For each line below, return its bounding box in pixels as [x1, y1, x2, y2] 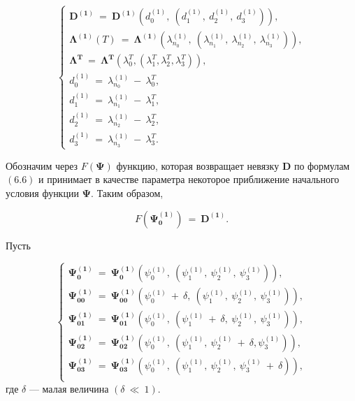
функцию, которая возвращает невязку [116, 158, 280, 173]
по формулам [294, 158, 350, 173]
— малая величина [29, 381, 109, 395]
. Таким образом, [91, 185, 164, 200]
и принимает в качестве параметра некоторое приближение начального [38, 172, 340, 187]
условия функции [6, 185, 79, 200]
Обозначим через [6, 158, 78, 173]
